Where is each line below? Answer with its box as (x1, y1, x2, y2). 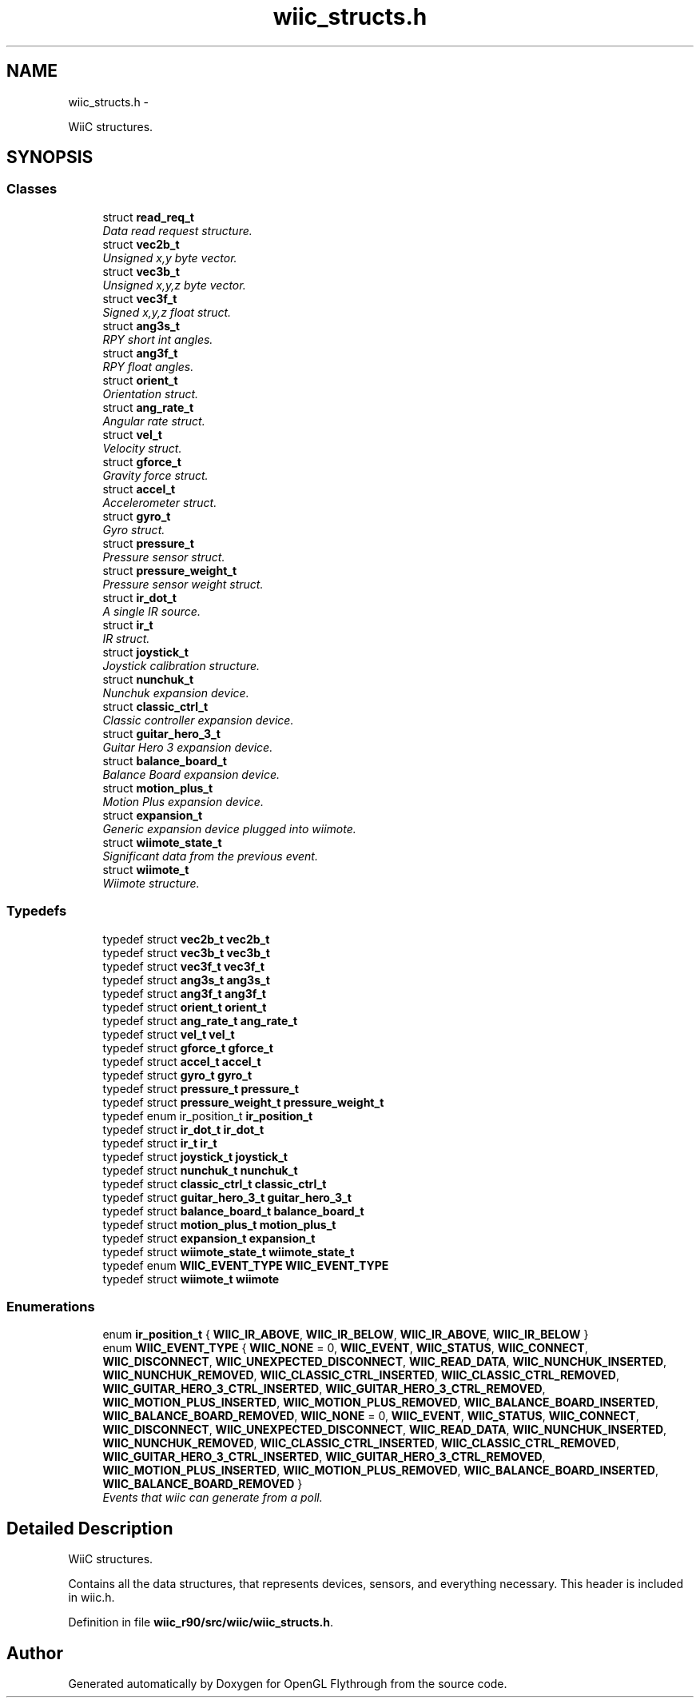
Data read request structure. (102, 223, 253, 237)
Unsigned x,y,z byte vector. (102, 277, 246, 292)
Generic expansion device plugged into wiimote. (102, 821, 356, 836)
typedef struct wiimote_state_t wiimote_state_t (102, 1244, 355, 1259)
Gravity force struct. (102, 468, 209, 482)
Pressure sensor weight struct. (102, 577, 264, 591)
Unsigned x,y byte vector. (102, 250, 237, 265)
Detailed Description (6, 1518, 173, 1538)
